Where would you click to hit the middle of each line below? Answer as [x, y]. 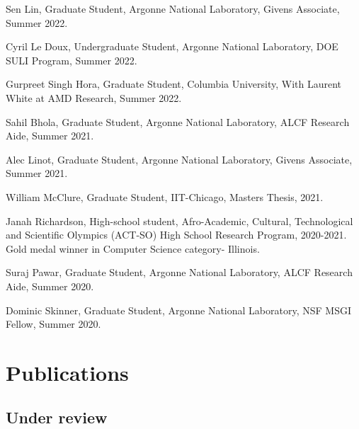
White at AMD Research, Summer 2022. [94, 97]
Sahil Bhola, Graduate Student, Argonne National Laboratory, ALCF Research [178, 121]
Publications [67, 372]
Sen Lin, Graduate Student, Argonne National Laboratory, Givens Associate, [173, 8]
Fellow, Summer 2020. [53, 324]
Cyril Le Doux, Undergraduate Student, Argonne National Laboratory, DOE [172, 46]
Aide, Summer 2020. [50, 286]
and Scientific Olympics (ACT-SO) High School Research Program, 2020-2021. [176, 235]
